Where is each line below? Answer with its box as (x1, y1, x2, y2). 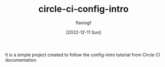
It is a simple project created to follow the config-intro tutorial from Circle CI (5, 52, 161, 58)
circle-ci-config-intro (38, 3, 129, 15)
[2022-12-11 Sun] (66, 29, 101, 35)
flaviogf (76, 20, 91, 26)
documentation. (5, 57, 38, 63)
